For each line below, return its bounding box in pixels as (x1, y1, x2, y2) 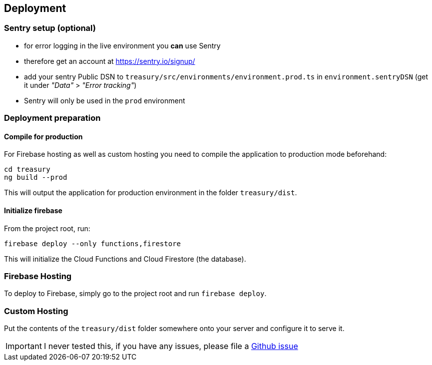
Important (5, 341, 42, 352)
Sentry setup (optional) (4, 23, 96, 33)
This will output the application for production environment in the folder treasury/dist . (4, 188, 297, 197)
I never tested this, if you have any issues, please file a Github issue (43, 341, 298, 352)
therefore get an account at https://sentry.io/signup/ (24, 56, 195, 65)
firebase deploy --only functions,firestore (4, 239, 181, 248)
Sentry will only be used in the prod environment (24, 96, 185, 105)
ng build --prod (4, 173, 67, 182)
